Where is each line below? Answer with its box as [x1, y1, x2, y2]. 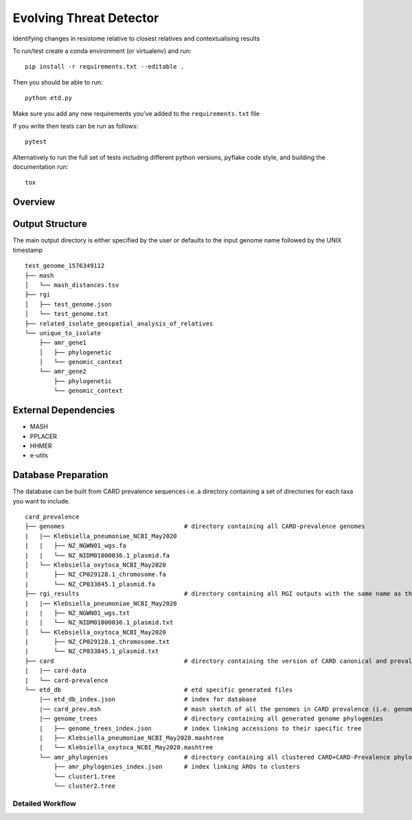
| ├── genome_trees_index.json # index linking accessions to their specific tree [38, 725, 362, 732]
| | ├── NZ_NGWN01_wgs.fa [25, 542, 127, 549]
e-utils [30, 451, 48, 459]
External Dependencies [12, 405, 115, 416]
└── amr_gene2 [38, 367, 87, 376]
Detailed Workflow [12, 799, 77, 808]
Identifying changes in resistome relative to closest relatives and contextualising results [12, 34, 260, 43]
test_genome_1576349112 [25, 262, 105, 270]
